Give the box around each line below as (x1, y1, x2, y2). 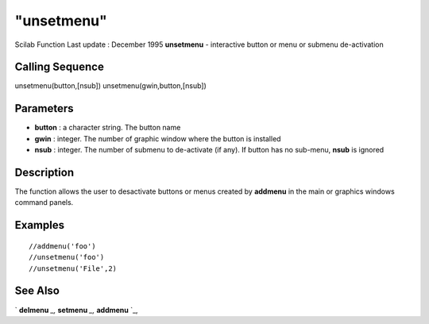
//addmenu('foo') (29, 241, 96, 250)
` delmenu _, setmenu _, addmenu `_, (14, 305, 138, 314)
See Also (14, 284, 60, 298)
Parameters (14, 102, 74, 115)
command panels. (14, 198, 74, 207)
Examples (14, 218, 65, 232)
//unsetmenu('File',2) (29, 264, 118, 273)
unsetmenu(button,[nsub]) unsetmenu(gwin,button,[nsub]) (14, 81, 207, 91)
